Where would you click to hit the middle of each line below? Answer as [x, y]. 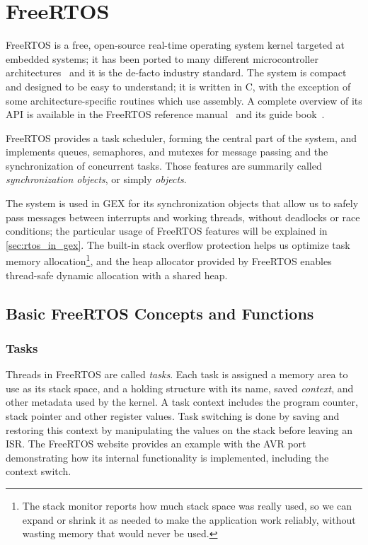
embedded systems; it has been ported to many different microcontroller [162, 58]
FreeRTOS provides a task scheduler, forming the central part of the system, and [182, 137]
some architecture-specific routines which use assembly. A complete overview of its [184, 100]
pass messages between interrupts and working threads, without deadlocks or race [183, 217]
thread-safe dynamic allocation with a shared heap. [117, 275]
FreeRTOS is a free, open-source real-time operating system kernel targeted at [175, 45]
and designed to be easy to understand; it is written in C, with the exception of [178, 86]
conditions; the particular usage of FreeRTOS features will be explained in [167, 231]
